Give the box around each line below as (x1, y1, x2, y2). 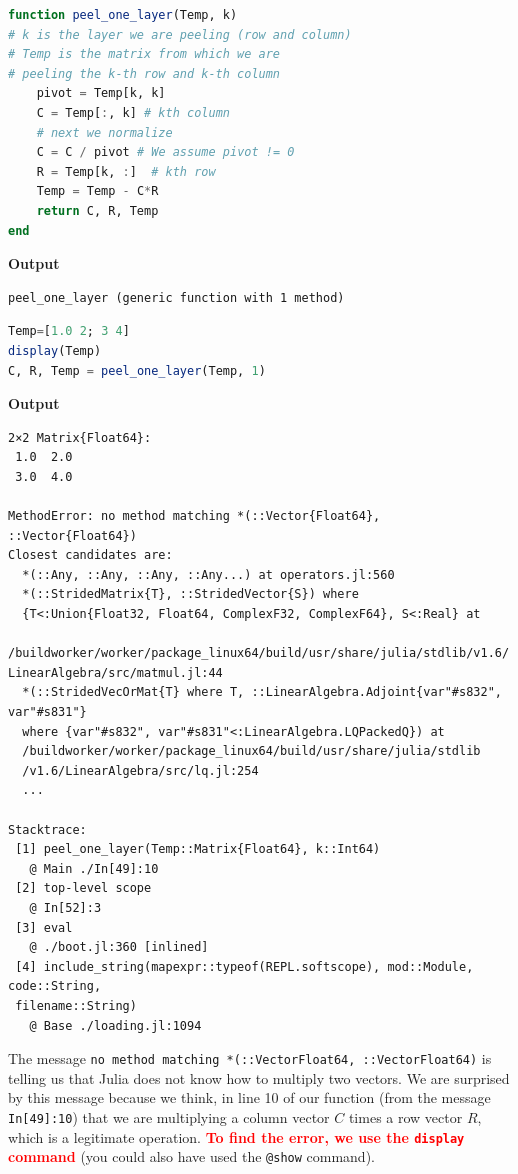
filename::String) (15, 998, 137, 1013)
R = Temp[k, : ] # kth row (36, 164, 216, 179)
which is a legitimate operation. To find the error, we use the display (8, 1126, 465, 1147)
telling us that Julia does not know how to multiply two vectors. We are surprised (8, 1067, 510, 1088)
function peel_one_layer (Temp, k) (8, 8, 238, 22)
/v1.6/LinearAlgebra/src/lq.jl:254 (22, 763, 259, 778)
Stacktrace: (8, 822, 87, 837)
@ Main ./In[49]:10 (29, 861, 159, 876)
